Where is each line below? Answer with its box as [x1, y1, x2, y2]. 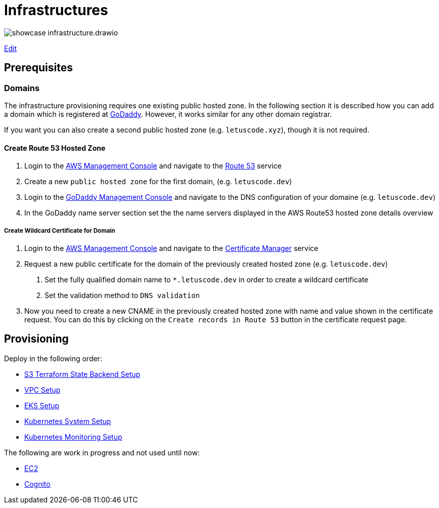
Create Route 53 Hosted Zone [4, 143, 106, 152]
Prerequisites [4, 61, 73, 74]
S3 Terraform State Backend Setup [24, 369, 141, 378]
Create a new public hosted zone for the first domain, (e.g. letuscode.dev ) [24, 177, 292, 186]
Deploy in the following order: [4, 354, 102, 363]
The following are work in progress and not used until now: [4, 448, 200, 457]
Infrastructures [4, 2, 108, 19]
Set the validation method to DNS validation [45, 290, 200, 300]
